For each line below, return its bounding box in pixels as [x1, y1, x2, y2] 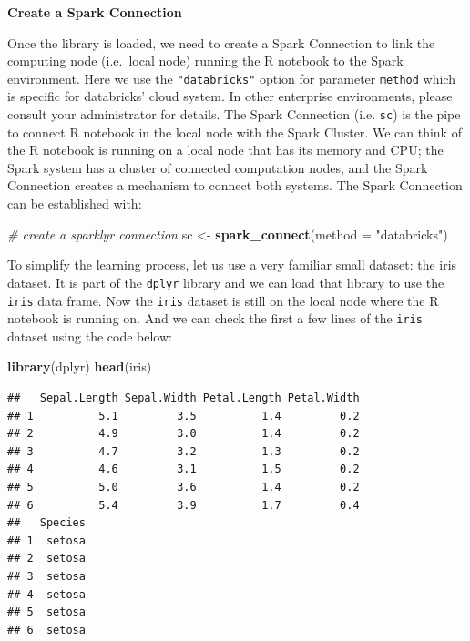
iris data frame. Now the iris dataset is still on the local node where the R [7, 290, 439, 310]
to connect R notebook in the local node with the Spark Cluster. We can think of [7, 122, 462, 141]
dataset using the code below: [7, 326, 172, 345]
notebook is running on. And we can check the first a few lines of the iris [7, 309, 423, 328]
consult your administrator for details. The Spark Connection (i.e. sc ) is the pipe [7, 105, 461, 124]
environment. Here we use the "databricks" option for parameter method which [7, 68, 455, 87]
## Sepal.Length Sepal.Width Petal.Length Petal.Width [7, 392, 360, 404]
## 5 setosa [7, 605, 86, 619]
